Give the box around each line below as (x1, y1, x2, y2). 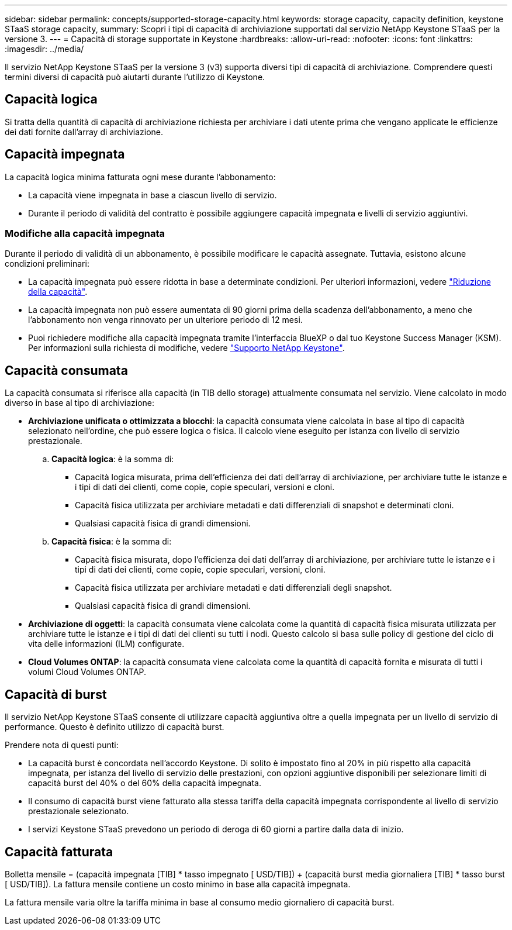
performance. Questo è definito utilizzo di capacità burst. (5, 722, 224, 732)
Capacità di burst (5, 687, 107, 702)
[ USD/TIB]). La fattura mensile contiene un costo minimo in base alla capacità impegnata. (5, 879, 351, 889)
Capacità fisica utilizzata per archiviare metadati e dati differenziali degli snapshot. (75, 583, 392, 593)
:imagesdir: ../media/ (5, 44, 84, 54)
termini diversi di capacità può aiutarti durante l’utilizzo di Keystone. (5, 72, 265, 82)
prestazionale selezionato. (28, 806, 129, 817)
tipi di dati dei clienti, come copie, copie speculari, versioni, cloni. (75, 564, 326, 575)
